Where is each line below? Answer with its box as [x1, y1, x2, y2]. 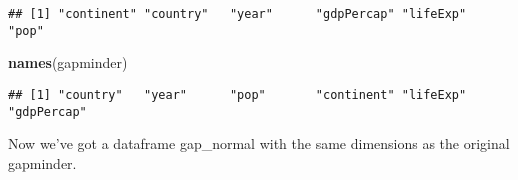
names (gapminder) [8, 52, 128, 73]
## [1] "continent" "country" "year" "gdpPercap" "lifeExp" [8, 7, 467, 21]
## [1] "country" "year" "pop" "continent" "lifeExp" [8, 87, 467, 102]
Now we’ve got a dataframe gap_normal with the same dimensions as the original [8, 133, 510, 154]
